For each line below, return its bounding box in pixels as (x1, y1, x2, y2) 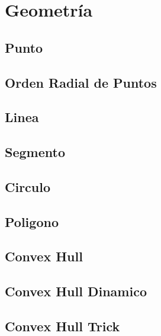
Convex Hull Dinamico (5, 282, 147, 300)
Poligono (5, 212, 59, 231)
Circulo (5, 177, 51, 196)
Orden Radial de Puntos (5, 73, 157, 91)
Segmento (5, 143, 65, 161)
